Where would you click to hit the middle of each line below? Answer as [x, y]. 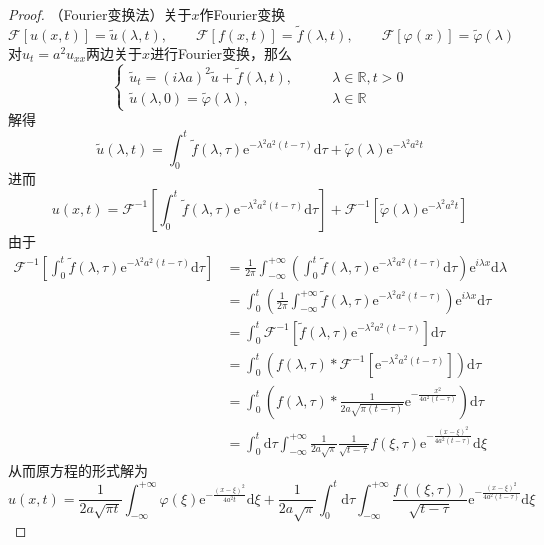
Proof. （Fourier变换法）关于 [100, 14]
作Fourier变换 [242, 14]
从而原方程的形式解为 [78, 469]
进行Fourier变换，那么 [221, 52]
